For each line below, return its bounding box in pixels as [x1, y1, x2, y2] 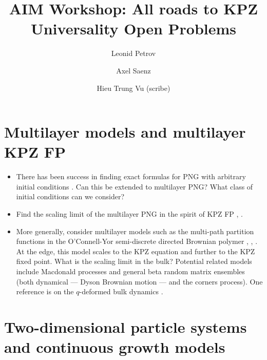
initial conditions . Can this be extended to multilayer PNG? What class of [16, 181, 253, 192]
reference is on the [16, 286, 74, 297]
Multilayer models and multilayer [4, 121, 246, 142]
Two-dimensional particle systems [4, 316, 247, 337]
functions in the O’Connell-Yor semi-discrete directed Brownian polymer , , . [16, 236, 258, 247]
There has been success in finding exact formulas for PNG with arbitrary [16, 171, 246, 182]
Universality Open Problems [30, 18, 237, 39]
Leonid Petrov [111, 48, 156, 59]
